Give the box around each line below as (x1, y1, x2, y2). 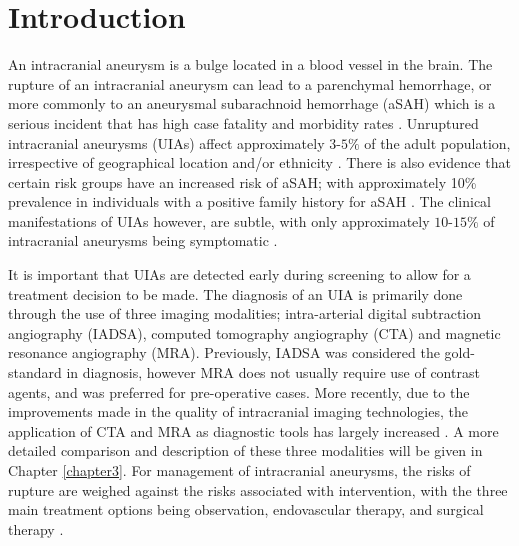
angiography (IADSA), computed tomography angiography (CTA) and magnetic (8, 322, 501, 343)
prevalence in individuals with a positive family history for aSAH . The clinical (8, 191, 491, 212)
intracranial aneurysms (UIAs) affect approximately (8, 132, 325, 153)
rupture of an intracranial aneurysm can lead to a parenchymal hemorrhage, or (8, 73, 492, 94)
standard (8, 362, 62, 383)
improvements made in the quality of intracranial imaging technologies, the (8, 401, 468, 422)
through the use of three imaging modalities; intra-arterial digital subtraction (8, 303, 482, 324)
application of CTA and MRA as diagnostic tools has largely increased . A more (8, 420, 499, 441)
